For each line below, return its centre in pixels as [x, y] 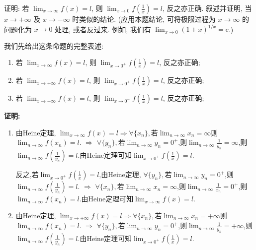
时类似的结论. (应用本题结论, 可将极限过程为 [144, 19]
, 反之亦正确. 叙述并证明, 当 [207, 8]
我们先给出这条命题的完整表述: [54, 45]
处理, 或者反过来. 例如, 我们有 [103, 29]
